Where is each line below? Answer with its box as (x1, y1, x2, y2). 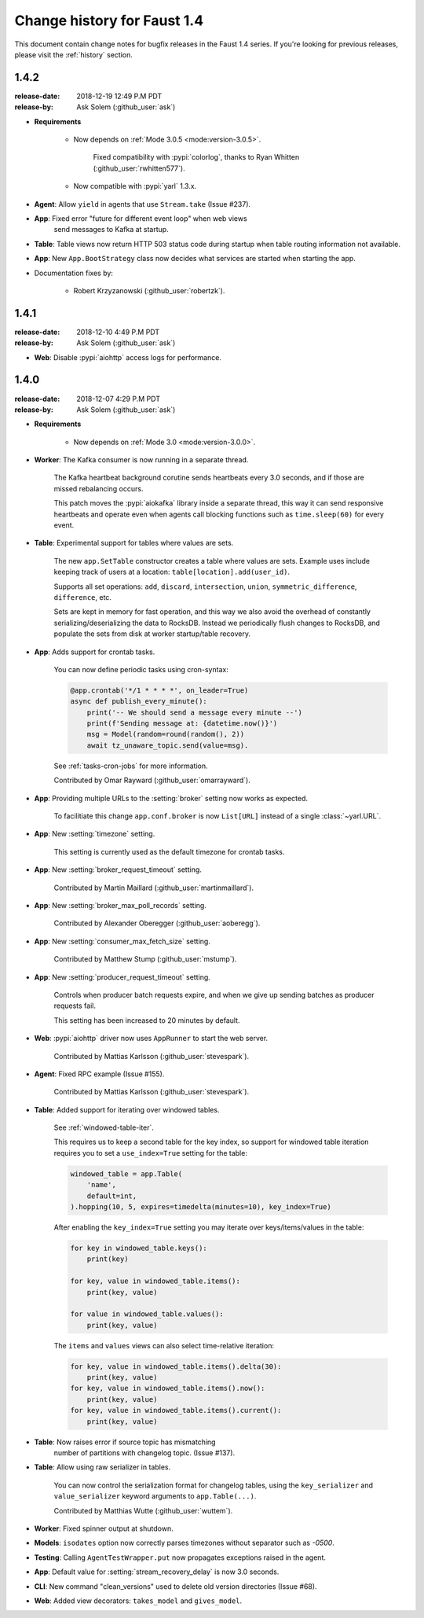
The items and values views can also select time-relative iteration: (53, 1340, 275, 1350)
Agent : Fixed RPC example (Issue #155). (34, 1069, 165, 1079)
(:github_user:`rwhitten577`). (93, 164, 185, 173)
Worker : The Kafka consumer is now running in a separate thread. (34, 455, 249, 465)
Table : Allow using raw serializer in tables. (34, 1462, 171, 1472)
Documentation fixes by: (34, 268, 114, 278)
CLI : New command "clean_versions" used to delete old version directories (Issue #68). (34, 1581, 317, 1591)
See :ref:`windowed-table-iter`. (53, 1123, 155, 1132)
